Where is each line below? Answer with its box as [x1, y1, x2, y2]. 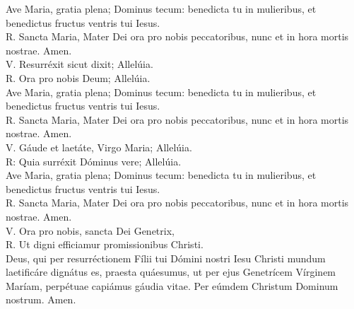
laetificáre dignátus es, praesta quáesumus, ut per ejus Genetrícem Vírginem [6, 264, 336, 279]
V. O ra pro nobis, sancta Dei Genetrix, [6, 223, 175, 238]
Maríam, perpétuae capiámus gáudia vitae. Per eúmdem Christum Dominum [6, 278, 338, 293]
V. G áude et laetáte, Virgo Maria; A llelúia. [6, 139, 192, 154]
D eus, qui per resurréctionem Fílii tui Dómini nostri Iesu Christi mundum [6, 250, 326, 265]
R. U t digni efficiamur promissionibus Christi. [6, 237, 203, 252]
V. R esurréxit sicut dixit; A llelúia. [6, 57, 153, 71]
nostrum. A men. [6, 292, 76, 307]
